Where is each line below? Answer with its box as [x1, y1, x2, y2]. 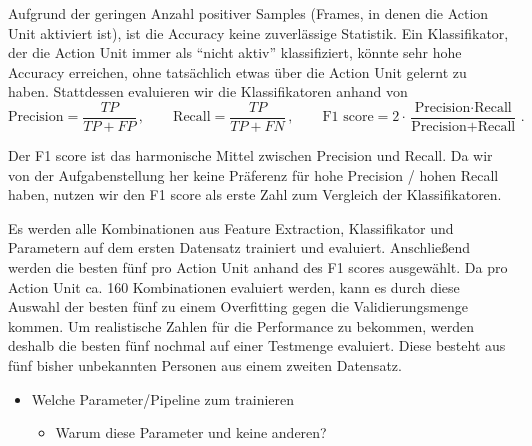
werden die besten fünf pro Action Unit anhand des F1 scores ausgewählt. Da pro [8, 257, 508, 277]
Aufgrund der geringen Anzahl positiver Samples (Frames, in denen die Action [8, 3, 489, 23]
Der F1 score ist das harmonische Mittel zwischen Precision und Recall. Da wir [8, 145, 493, 166]
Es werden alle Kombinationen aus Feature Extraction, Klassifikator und [8, 217, 454, 238]
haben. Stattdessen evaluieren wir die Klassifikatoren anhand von [8, 81, 408, 102]
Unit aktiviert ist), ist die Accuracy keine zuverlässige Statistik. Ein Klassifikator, [8, 22, 509, 43]
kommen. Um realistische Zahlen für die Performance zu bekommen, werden [8, 315, 475, 336]
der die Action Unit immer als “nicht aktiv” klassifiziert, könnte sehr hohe [8, 42, 462, 63]
